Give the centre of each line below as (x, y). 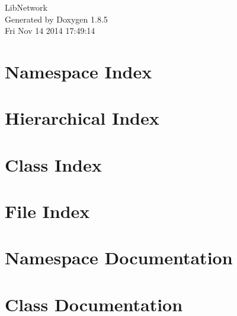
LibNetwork (26, 7)
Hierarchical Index (82, 118)
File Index (47, 211)
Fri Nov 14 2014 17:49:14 (50, 31)
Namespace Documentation (119, 257)
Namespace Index (79, 71)
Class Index (53, 164)
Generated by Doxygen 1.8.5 (56, 19)
